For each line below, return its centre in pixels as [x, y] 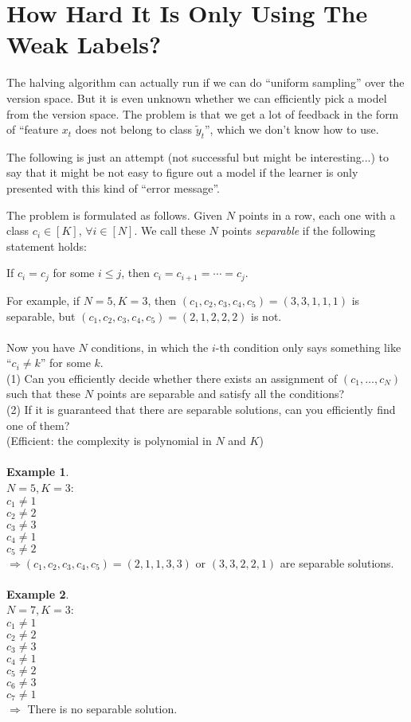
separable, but [41, 316]
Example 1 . [38, 472]
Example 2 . [38, 593]
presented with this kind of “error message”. [114, 188]
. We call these [170, 230]
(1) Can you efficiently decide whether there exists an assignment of [172, 378]
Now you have [41, 347]
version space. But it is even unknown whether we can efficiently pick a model [197, 98]
